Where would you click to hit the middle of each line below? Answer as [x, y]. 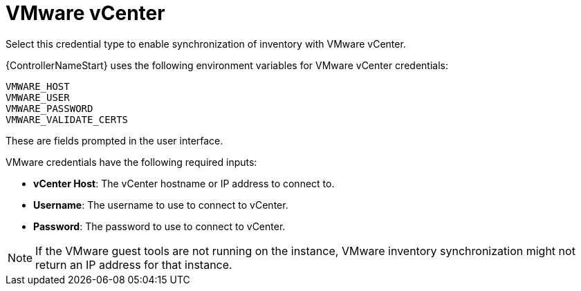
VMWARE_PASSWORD [49, 108]
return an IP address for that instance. [134, 264]
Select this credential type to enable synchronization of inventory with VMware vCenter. [206, 44]
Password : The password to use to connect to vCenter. [159, 226]
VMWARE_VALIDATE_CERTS [67, 119]
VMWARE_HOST [38, 86]
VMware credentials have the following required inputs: [131, 162]
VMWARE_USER [38, 97]
